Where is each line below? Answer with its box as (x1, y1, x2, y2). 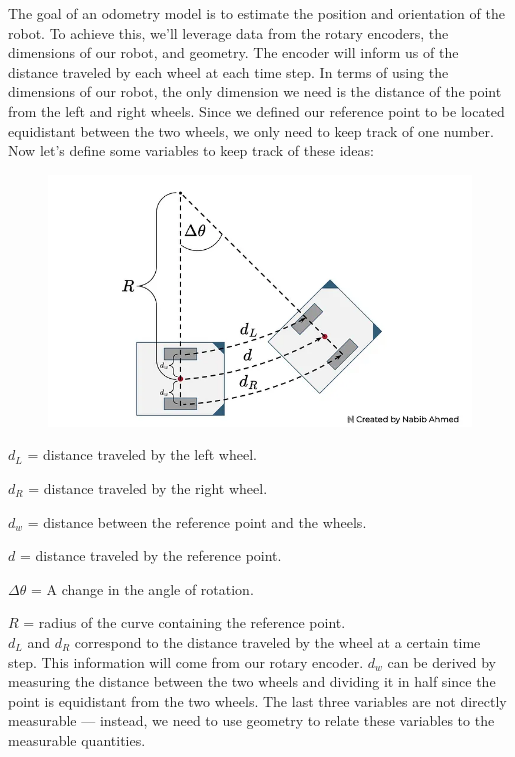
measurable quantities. (8, 729, 146, 750)
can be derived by (387, 651, 497, 672)
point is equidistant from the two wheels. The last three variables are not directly (8, 690, 507, 711)
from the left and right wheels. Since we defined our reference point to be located (8, 100, 505, 121)
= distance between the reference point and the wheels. (27, 511, 367, 532)
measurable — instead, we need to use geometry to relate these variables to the (8, 710, 495, 731)
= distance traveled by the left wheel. (27, 444, 257, 465)
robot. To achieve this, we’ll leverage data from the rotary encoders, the (8, 22, 449, 43)
